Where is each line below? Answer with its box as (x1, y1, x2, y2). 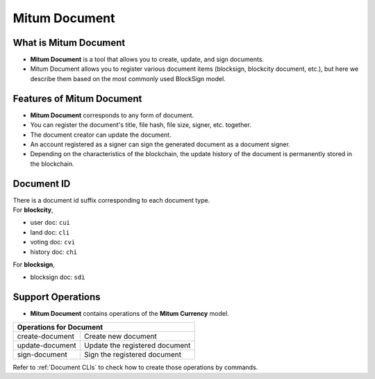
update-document (17, 340, 76, 350)
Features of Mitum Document (12, 92, 142, 104)
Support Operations (12, 292, 101, 303)
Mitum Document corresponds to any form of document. (30, 111, 194, 119)
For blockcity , (12, 205, 53, 214)
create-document (17, 331, 74, 341)
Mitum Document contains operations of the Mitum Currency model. (30, 310, 229, 318)
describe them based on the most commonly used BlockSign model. (30, 74, 226, 83)
